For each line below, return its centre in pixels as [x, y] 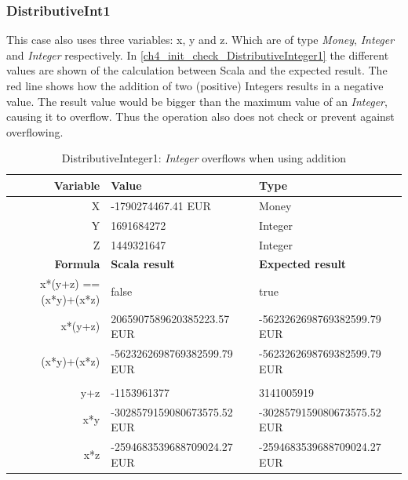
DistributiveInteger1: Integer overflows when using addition [204, 158]
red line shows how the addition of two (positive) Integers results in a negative [195, 85]
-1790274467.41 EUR [161, 205]
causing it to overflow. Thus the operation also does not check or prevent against [200, 116]
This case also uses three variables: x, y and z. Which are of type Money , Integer [200, 40]
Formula [77, 264]
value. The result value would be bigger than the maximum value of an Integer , [197, 101]
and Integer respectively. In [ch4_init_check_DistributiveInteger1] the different [198, 55]
